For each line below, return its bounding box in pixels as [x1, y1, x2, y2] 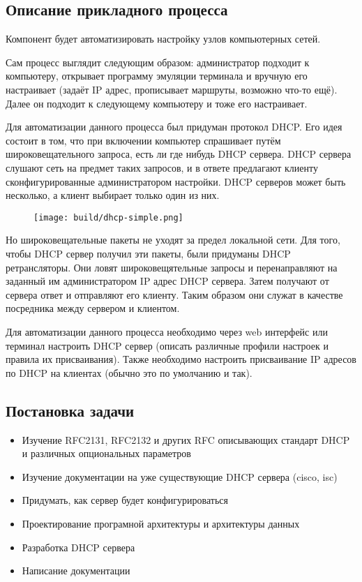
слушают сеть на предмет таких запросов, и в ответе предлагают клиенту [6, 160, 318, 174]
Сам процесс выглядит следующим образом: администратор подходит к [6, 54, 310, 69]
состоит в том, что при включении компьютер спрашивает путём [6, 133, 281, 147]
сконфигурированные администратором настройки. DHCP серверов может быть [6, 174, 346, 188]
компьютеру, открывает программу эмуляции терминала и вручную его [6, 68, 308, 83]
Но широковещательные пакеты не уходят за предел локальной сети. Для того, [6, 232, 340, 247]
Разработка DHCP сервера [22, 539, 135, 554]
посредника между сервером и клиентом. [6, 301, 180, 315]
